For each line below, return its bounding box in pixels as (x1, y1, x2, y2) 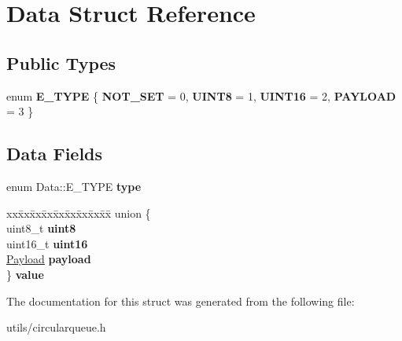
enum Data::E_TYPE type (6, 178, 142, 194)
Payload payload (6, 251, 91, 267)
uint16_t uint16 (6, 235, 88, 251)
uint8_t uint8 (6, 220, 76, 236)
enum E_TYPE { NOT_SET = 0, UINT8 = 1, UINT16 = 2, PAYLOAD (6, 87, 396, 104)
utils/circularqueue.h (6, 319, 106, 335)
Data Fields (6, 141, 103, 166)
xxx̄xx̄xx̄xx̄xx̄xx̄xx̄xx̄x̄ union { (6, 204, 151, 221)
